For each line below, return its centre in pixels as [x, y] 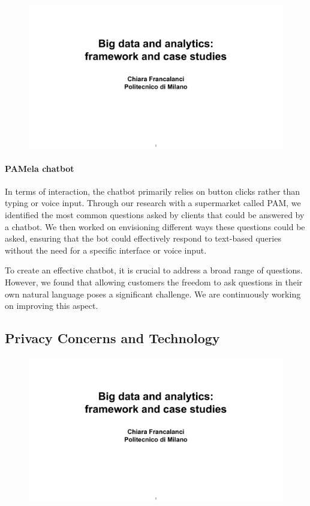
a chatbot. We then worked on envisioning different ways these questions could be [155, 226]
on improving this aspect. [52, 306]
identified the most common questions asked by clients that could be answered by [155, 215]
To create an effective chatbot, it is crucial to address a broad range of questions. [154, 270]
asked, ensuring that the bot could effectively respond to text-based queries [143, 238]
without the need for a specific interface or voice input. [106, 250]
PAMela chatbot [40, 168]
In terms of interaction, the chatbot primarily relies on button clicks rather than [153, 191]
